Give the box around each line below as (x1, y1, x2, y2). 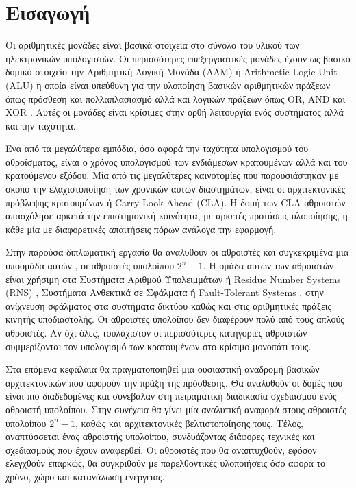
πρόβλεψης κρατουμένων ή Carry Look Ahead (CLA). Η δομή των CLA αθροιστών (5, 195, 346, 209)
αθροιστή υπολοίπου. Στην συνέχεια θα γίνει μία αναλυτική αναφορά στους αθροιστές (5, 402, 346, 416)
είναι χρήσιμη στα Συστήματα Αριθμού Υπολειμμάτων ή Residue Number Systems (5, 271, 341, 286)
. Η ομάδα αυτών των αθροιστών (203, 258, 334, 273)
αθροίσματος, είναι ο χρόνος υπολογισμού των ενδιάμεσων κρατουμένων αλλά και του (5, 154, 348, 169)
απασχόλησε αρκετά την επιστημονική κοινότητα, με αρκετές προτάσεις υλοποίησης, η (5, 208, 348, 223)
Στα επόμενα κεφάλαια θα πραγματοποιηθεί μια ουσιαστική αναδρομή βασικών (5, 362, 320, 376)
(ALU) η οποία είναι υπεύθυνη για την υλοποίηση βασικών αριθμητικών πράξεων (5, 77, 331, 92)
